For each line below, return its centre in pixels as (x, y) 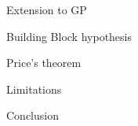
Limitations (34, 89)
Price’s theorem (44, 63)
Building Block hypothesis (69, 36)
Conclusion (33, 115)
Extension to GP (47, 9)
